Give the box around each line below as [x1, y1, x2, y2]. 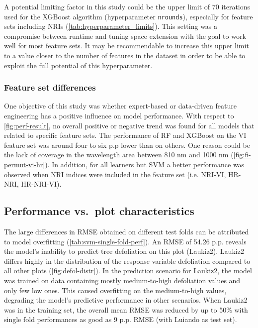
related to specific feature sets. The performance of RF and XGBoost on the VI [4, 130, 247, 140]
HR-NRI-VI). [21, 179, 62, 189]
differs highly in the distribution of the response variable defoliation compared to [4, 255, 251, 266]
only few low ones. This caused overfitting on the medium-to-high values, [4, 285, 227, 295]
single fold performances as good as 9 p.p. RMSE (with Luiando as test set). [4, 314, 237, 325]
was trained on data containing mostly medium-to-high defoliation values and [4, 275, 241, 285]
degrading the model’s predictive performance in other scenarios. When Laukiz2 [4, 295, 248, 305]
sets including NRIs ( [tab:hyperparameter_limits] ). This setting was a [4, 21, 218, 31]
